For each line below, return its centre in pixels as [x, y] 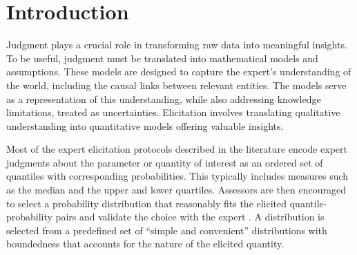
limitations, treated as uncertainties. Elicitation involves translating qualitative [173, 112]
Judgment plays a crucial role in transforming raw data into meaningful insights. [177, 45]
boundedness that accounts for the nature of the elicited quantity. [145, 244]
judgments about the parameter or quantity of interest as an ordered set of [165, 162]
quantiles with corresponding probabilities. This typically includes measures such [177, 176]
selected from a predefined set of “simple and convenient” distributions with [167, 230]
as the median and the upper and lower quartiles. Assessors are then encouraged [176, 190]
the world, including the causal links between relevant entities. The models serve [176, 85]
